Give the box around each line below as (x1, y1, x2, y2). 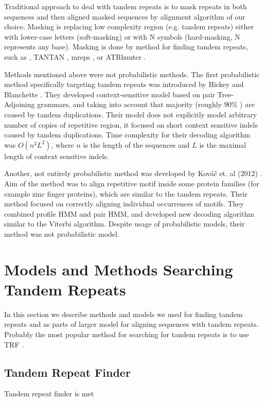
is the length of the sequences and (83, 139, 190, 150)
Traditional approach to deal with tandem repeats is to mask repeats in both (4, 1, 247, 11)
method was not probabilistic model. (4, 228, 119, 239)
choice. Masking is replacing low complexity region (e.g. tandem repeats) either (4, 21, 254, 32)
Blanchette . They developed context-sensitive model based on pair (4, 89, 215, 99)
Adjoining (4, 99, 35, 110)
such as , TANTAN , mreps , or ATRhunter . (4, 51, 146, 62)
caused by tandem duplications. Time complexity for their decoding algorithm (4, 129, 251, 140)
